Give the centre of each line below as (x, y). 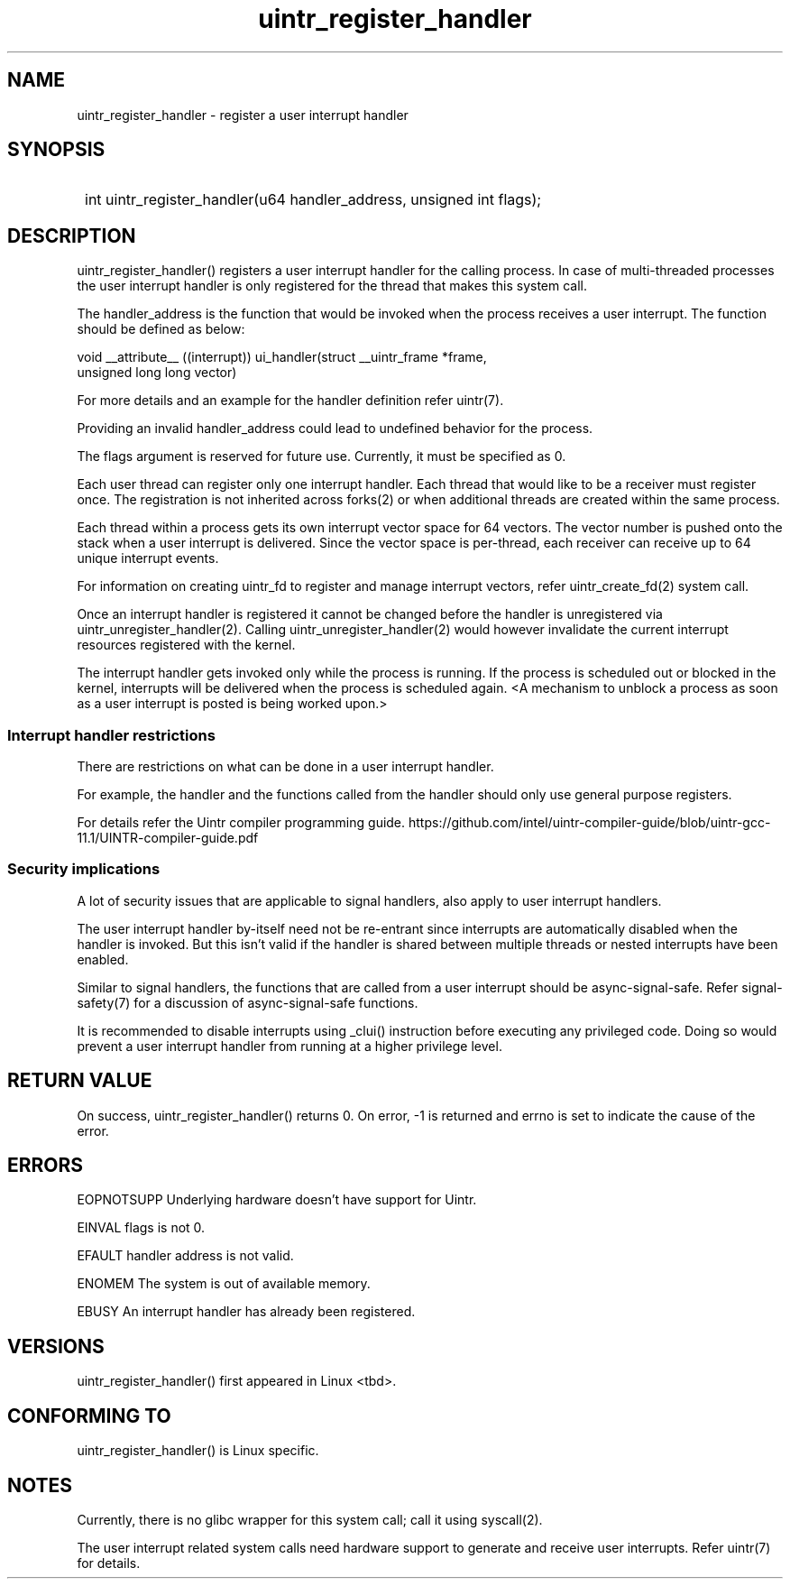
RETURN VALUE (80, 1081)
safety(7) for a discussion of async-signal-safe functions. (248, 1002)
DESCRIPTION (72, 235)
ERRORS (46, 1166)
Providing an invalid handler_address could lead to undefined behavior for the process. (335, 429)
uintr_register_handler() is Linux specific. (198, 1451)
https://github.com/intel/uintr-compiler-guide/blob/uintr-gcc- (590, 823)
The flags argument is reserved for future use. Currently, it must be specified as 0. (322, 456)
